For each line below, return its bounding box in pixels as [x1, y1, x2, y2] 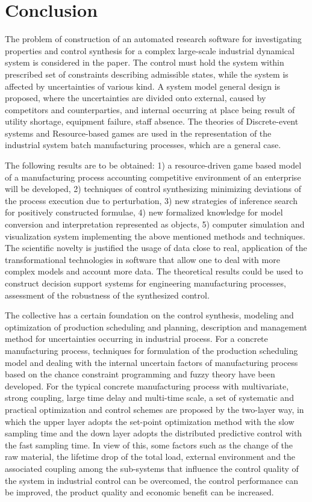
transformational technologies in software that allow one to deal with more [5, 253, 280, 265]
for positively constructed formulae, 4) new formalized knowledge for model [5, 206, 283, 218]
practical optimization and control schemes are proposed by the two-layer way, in [5, 403, 304, 415]
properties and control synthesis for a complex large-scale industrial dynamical [5, 44, 295, 57]
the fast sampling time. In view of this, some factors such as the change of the [5, 438, 293, 451]
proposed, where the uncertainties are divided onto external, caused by [5, 91, 266, 104]
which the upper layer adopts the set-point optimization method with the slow [5, 415, 295, 427]
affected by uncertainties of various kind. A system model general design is [5, 79, 281, 92]
